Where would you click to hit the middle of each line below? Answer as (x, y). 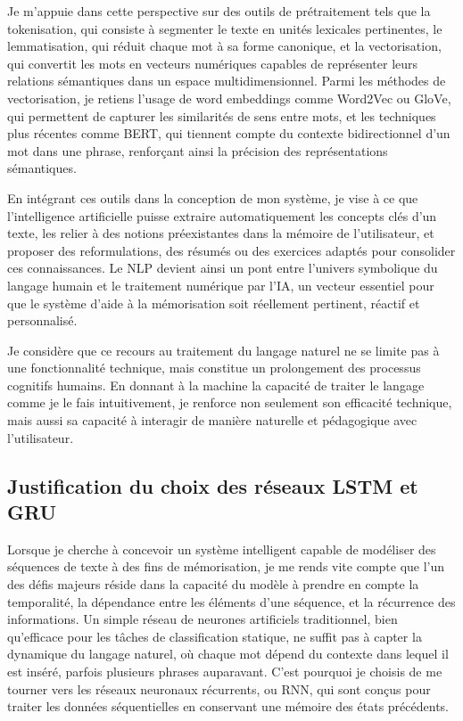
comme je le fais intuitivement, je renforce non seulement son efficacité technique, (230, 402)
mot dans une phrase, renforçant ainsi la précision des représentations (198, 150)
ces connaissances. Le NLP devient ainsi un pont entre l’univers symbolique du (223, 268)
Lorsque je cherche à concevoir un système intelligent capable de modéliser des (222, 549)
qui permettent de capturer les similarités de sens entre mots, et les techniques (222, 115)
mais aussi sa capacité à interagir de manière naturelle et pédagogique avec (212, 420)
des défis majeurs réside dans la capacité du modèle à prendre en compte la (213, 584)
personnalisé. (42, 320)
